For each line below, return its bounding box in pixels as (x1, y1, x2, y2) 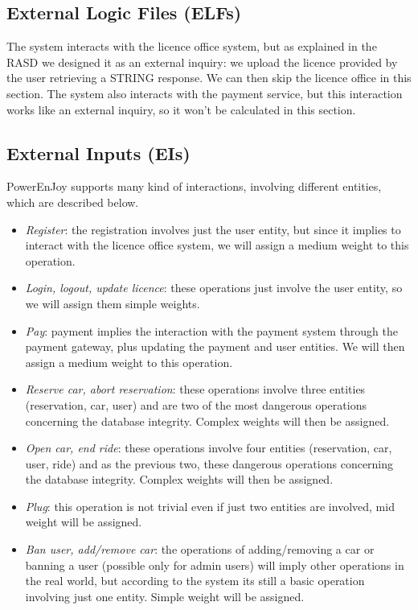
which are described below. (6, 193, 139, 210)
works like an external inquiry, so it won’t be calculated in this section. (6, 101, 356, 117)
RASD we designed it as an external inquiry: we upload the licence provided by (6, 53, 398, 70)
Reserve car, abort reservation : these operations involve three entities (25, 381, 366, 398)
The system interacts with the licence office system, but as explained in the (6, 38, 377, 55)
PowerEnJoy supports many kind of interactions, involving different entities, (6, 178, 382, 195)
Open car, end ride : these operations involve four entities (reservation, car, (25, 439, 392, 456)
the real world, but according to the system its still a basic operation (25, 572, 365, 589)
